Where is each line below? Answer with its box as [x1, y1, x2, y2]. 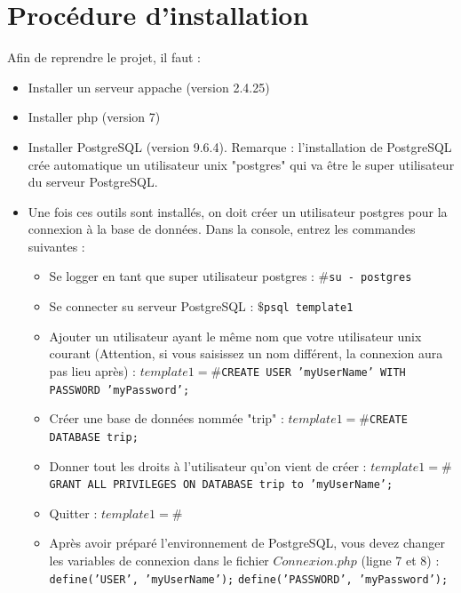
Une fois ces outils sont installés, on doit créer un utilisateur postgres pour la [28, 202, 448, 220]
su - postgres [329, 271, 412, 284]
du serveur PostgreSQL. [28, 172, 158, 191]
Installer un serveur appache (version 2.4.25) [28, 77, 270, 96]
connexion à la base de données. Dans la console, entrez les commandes [28, 220, 416, 238]
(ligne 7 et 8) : [361, 551, 440, 570]
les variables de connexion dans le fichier [49, 551, 269, 570]
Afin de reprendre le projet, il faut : [7, 48, 201, 67]
